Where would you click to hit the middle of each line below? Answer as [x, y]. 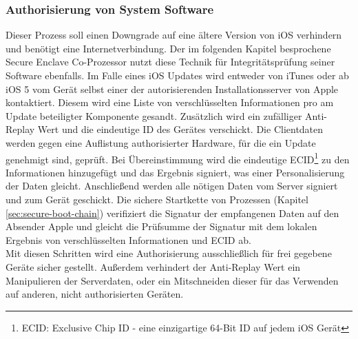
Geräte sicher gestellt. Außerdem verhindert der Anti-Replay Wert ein [153, 266]
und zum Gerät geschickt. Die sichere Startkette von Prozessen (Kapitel [157, 199]
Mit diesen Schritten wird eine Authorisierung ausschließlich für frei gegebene [169, 253]
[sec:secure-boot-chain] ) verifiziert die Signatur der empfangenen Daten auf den [172, 213]
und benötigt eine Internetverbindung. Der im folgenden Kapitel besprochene [168, 48]
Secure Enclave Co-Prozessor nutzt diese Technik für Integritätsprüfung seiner [170, 62]
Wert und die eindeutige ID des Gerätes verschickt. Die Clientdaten [180, 129]
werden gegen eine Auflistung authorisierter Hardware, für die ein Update [161, 142]
